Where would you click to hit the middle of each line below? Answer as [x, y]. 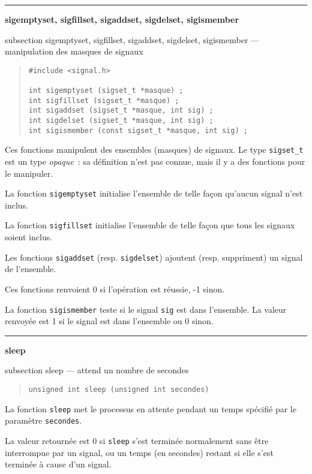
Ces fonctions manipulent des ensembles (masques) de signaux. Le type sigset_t [154, 150]
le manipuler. [29, 173]
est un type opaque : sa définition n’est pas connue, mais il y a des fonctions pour [155, 161]
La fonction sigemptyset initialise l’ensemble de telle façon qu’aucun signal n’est [154, 193]
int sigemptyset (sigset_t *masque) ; [106, 91]
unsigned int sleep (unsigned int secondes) [119, 390]
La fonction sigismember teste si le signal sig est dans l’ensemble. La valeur [146, 309]
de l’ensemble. [31, 269]
